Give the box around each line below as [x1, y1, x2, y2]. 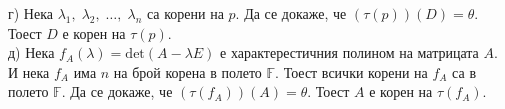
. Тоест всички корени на [275, 61, 428, 82]
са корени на [146, 3, 224, 23]
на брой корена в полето [113, 61, 262, 82]
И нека [8, 61, 50, 82]
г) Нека [8, 3, 53, 23]
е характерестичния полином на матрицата [220, 42, 479, 63]
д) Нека [8, 42, 55, 63]
